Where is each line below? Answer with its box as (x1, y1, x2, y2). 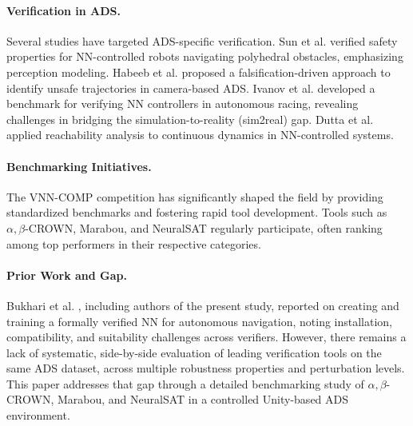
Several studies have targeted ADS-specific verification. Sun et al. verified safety (6, 32, 398, 49)
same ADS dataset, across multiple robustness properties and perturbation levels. (6, 360, 405, 376)
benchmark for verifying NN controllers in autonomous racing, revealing (6, 95, 359, 112)
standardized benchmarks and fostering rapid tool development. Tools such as (6, 204, 387, 221)
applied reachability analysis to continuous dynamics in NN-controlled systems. (6, 126, 394, 143)
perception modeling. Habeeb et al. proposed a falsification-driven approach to (6, 63, 391, 80)
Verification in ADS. (6, 2, 121, 18)
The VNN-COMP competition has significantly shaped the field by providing (6, 188, 383, 205)
